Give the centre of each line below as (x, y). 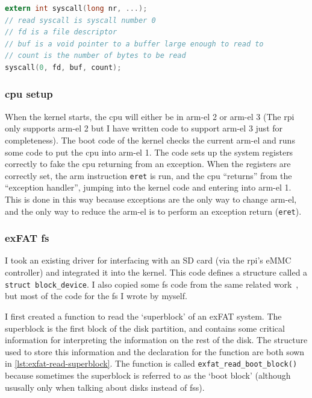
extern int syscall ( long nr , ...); (76, 8)
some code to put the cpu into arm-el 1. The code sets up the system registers (149, 152)
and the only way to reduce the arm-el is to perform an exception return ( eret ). (153, 211)
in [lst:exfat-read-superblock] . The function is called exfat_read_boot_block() (151, 363)
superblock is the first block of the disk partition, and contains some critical (145, 328)
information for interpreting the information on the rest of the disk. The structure (156, 340)
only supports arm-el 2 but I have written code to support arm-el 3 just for (144, 128)
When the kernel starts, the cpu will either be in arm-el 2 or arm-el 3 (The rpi (150, 116)
